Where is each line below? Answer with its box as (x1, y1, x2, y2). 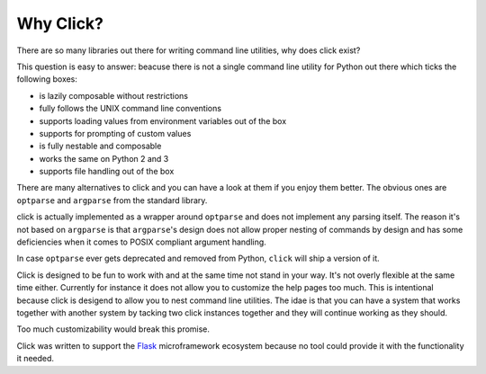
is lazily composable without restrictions (39, 90, 189, 101)
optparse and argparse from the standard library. (16, 194, 208, 206)
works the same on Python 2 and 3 (39, 153, 169, 164)
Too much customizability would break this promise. (16, 324, 211, 334)
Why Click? (16, 13, 103, 33)
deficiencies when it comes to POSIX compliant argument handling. (16, 236, 267, 247)
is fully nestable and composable (39, 140, 162, 152)
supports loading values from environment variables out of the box (39, 115, 287, 126)
